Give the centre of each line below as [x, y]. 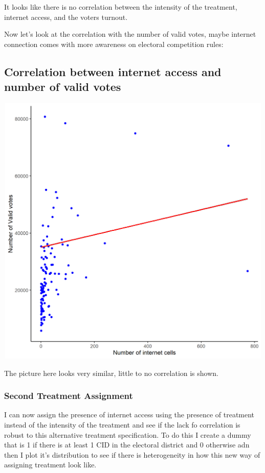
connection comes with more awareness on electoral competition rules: [114, 44]
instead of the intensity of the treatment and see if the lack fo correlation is [122, 424]
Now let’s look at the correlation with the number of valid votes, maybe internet [130, 34]
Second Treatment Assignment [69, 396]
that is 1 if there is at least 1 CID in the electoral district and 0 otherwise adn [127, 445]
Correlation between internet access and [113, 71]
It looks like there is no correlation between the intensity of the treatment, [121, 7]
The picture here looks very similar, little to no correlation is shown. [111, 373]
